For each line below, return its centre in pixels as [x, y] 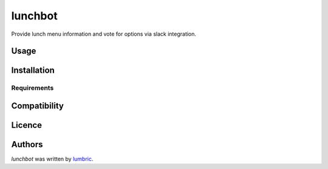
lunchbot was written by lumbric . [52, 159]
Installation [33, 71]
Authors [27, 144]
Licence [27, 125]
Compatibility [37, 106]
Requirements [32, 88]
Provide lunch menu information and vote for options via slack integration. [104, 34]
